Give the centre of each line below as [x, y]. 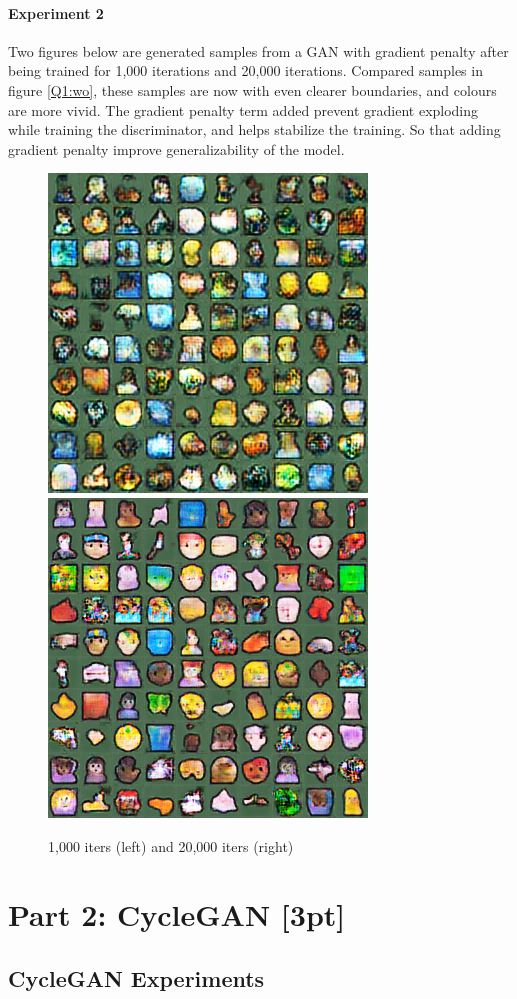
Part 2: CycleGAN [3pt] [177, 914]
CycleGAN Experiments [136, 977]
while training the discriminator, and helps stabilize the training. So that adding [254, 129]
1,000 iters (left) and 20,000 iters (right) [171, 845]
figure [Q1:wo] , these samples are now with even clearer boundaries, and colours [252, 89]
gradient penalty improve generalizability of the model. [176, 148]
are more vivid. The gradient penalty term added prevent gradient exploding [243, 109]
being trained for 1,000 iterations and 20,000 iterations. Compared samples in [245, 70]
